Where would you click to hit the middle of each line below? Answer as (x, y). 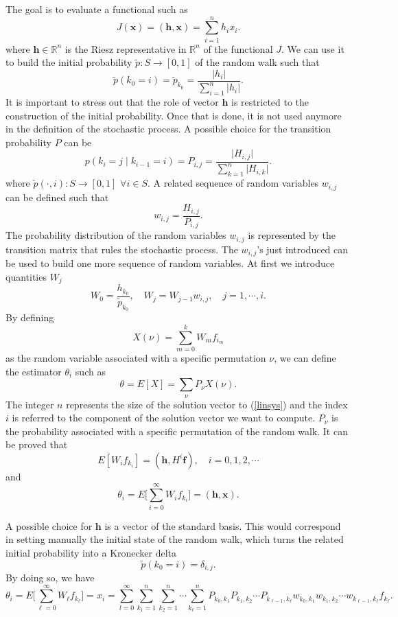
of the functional (238, 48)
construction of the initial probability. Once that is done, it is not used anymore (174, 115)
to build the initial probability (69, 62)
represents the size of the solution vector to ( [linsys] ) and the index (207, 404)
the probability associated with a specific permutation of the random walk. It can (177, 431)
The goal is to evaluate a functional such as (97, 9)
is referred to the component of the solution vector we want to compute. (164, 418)
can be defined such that (57, 197)
